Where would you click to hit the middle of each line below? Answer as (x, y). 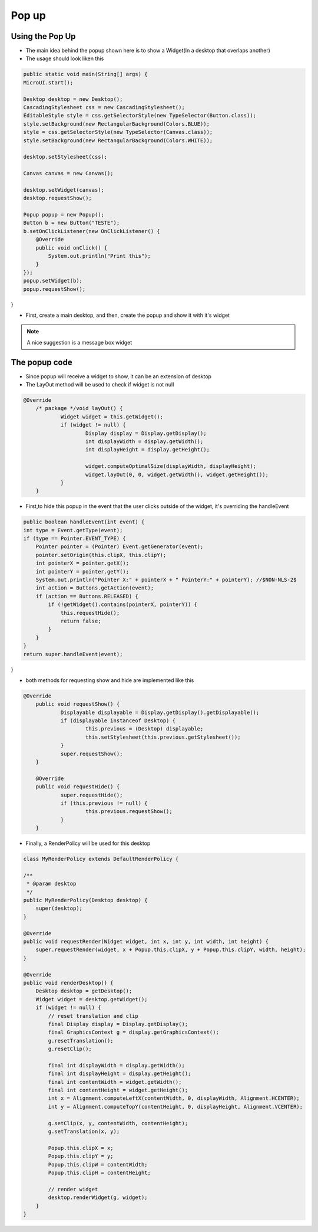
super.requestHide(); (92, 795)
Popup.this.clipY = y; (81, 1156)
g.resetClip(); (70, 1049)
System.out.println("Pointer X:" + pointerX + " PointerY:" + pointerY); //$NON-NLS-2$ (166, 580)
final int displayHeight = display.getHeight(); (120, 1074)
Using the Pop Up (43, 36)
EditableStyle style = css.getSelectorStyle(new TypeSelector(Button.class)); (140, 116)
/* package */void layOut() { (79, 408)
